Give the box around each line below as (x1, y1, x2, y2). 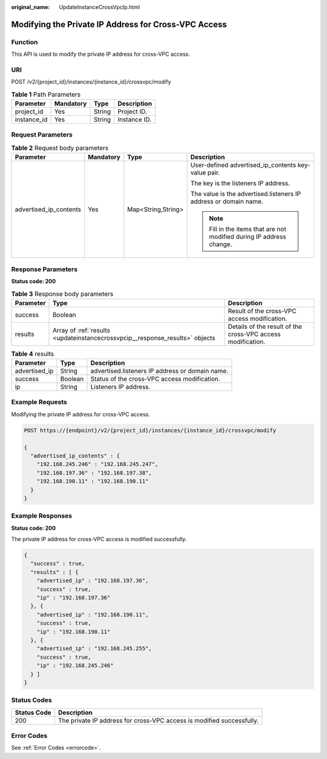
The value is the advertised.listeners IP (190, 190, 301, 198)
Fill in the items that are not (209, 225, 286, 234)
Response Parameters (11, 265, 78, 273)
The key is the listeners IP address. (190, 179, 290, 187)
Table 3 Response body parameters (11, 289, 114, 298)
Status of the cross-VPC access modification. (90, 375, 220, 383)
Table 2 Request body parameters (11, 144, 109, 152)
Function (11, 38, 38, 46)
